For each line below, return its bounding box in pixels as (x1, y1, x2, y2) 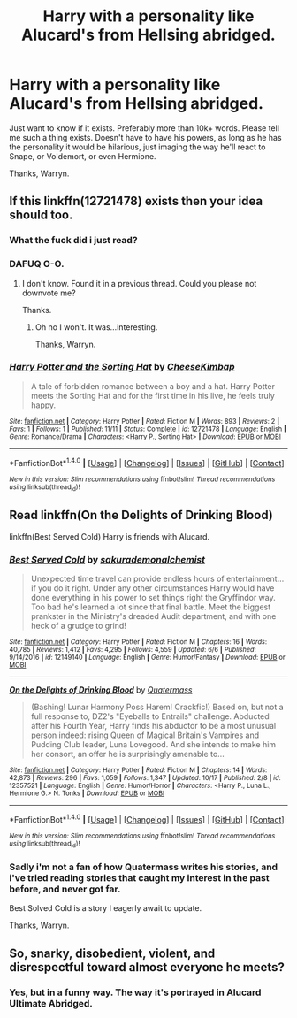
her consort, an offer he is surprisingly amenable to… (30, 748, 225, 759)
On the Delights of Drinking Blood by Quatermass (9, 684, 193, 695)
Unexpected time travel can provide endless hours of (30, 573, 225, 584)
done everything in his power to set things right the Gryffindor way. (30, 592, 276, 602)
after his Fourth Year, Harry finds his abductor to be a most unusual (30, 720, 277, 731)
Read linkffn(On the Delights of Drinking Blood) (9, 508, 274, 523)
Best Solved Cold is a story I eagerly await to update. (9, 903, 202, 914)
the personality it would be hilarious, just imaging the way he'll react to (9, 142, 266, 152)
